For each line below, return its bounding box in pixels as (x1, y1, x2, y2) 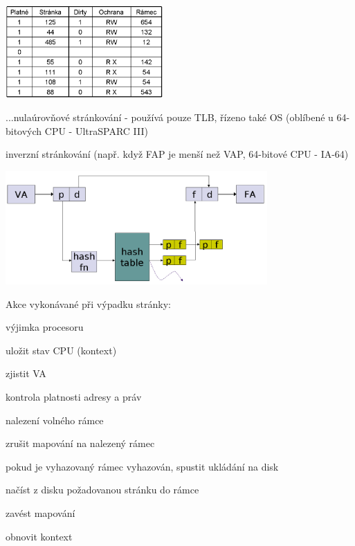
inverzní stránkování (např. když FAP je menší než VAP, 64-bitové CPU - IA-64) (6, 147, 349, 161)
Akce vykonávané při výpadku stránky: (6, 296, 171, 311)
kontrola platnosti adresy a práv (6, 390, 142, 403)
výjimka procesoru (6, 320, 84, 334)
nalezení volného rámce (6, 412, 104, 427)
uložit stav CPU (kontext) (6, 343, 117, 357)
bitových (6, 123, 42, 138)
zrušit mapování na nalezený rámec (6, 436, 155, 451)
